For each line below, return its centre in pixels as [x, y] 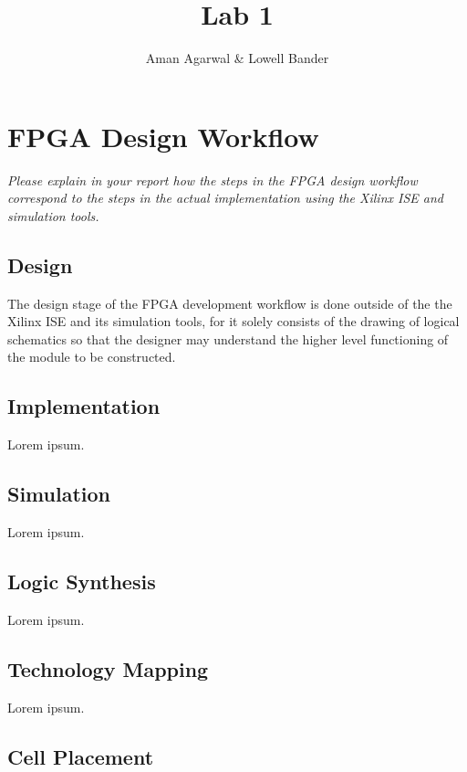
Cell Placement [81, 756]
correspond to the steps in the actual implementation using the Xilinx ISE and [225, 198]
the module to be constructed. [92, 357]
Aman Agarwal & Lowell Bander [237, 58]
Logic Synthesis [82, 581]
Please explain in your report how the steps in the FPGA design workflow [213, 180]
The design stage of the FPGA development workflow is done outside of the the [230, 303]
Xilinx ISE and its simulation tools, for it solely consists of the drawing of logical [233, 321]
